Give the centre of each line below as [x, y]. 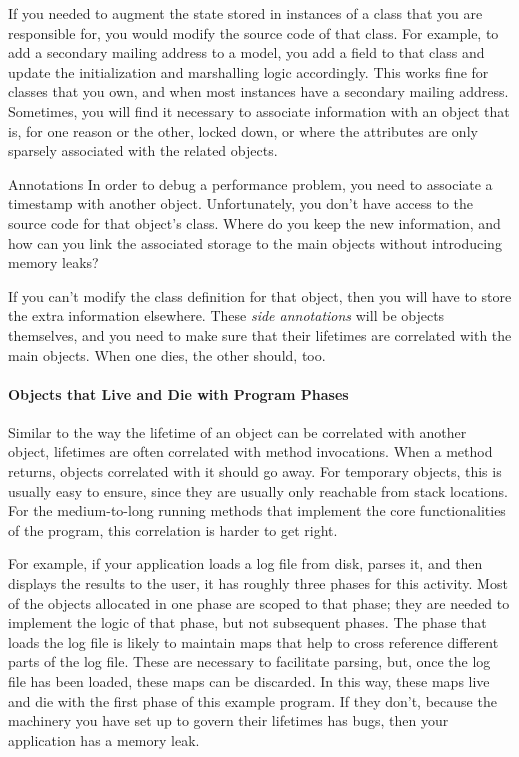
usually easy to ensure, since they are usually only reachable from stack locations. [258, 490]
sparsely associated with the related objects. [143, 150]
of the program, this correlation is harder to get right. [173, 529]
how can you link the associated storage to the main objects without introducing [255, 242]
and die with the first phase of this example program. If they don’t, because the [252, 700]
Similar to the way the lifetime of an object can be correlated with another [237, 431]
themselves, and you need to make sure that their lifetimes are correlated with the [260, 334]
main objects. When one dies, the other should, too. [167, 354]
